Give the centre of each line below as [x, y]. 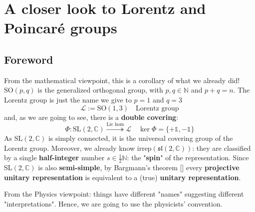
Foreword [29, 59]
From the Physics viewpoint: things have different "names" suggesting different [124, 194]
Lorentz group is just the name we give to [68, 99]
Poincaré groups [61, 28]
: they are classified [222, 148]
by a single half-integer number [54, 158]
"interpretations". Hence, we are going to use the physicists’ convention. [113, 203]
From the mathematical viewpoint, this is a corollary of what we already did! [122, 80]
